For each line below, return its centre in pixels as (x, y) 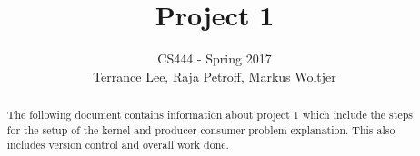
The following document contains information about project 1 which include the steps (210, 115)
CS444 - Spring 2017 (215, 58)
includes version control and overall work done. (118, 145)
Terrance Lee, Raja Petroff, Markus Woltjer (215, 76)
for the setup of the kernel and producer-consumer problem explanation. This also (201, 129)
